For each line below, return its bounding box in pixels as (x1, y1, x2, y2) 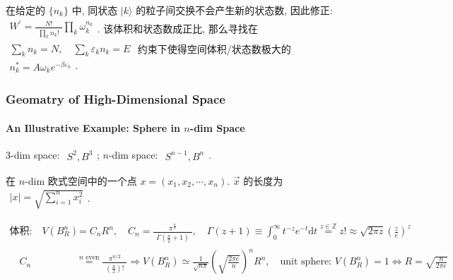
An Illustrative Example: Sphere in (6, 120, 180, 135)
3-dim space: (6, 147, 60, 162)
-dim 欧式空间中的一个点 (25, 173, 137, 188)
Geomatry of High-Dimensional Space (6, 90, 225, 108)
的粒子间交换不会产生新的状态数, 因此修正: (136, 3, 333, 17)
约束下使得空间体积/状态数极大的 (137, 42, 291, 56)
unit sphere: (280, 257, 331, 267)
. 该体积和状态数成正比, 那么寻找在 (97, 20, 258, 35)
